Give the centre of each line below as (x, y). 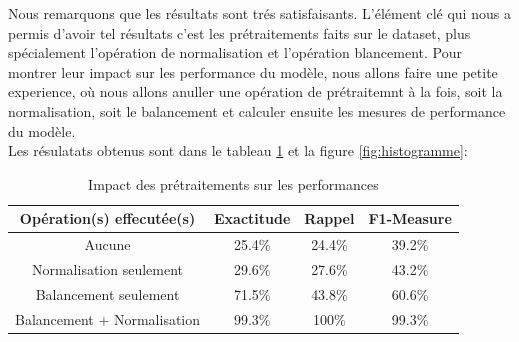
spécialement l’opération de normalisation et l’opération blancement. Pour (235, 52)
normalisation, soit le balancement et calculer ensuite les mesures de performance (257, 110)
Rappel (329, 218)
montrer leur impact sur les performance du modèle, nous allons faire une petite (253, 71)
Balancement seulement (107, 293)
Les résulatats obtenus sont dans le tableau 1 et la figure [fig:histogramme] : (238, 150)
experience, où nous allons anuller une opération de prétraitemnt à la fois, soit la (255, 91)
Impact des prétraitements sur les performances (233, 183)
